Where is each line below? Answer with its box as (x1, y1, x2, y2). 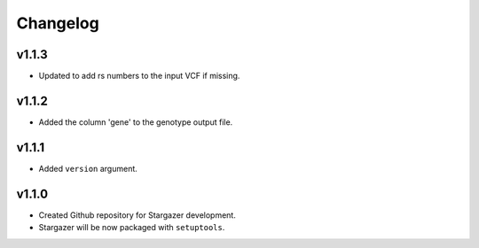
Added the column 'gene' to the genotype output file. (38, 116, 233, 128)
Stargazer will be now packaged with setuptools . (38, 222, 225, 233)
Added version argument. (38, 163, 137, 174)
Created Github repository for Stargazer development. (38, 209, 237, 221)
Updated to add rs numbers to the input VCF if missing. (38, 71, 240, 81)
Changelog (16, 13, 99, 33)
